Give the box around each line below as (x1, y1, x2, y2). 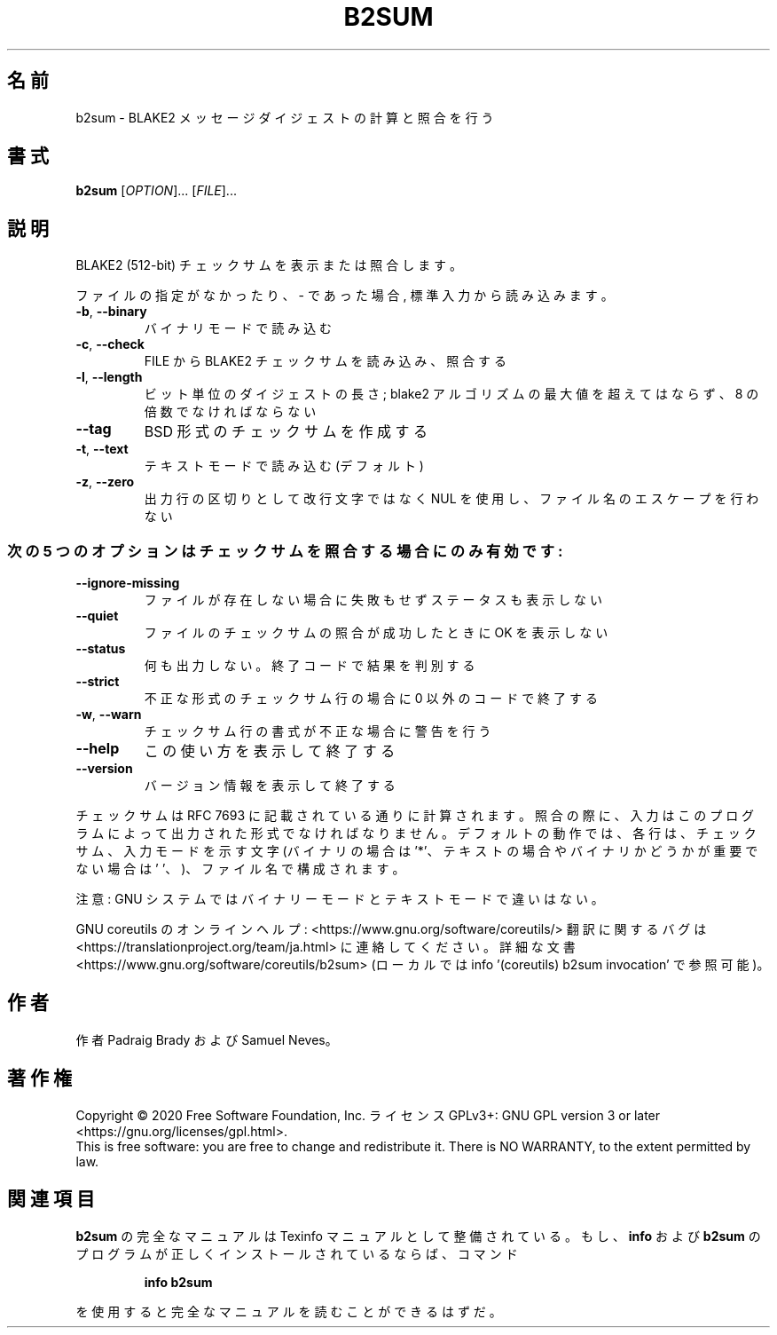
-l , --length (75, 369, 143, 385)
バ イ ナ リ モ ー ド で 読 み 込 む (144, 320, 333, 336)
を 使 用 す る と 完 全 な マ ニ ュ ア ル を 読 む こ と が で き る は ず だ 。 (75, 1303, 502, 1319)
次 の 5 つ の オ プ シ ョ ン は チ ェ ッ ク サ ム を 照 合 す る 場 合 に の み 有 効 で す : (7, 541, 563, 560)
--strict (75, 674, 120, 690)
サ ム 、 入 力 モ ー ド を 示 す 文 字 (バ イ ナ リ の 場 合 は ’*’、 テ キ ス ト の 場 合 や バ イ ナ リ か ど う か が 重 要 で (75, 843, 758, 859)
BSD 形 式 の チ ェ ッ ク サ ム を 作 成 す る (144, 423, 428, 441)
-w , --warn (75, 707, 142, 723)
